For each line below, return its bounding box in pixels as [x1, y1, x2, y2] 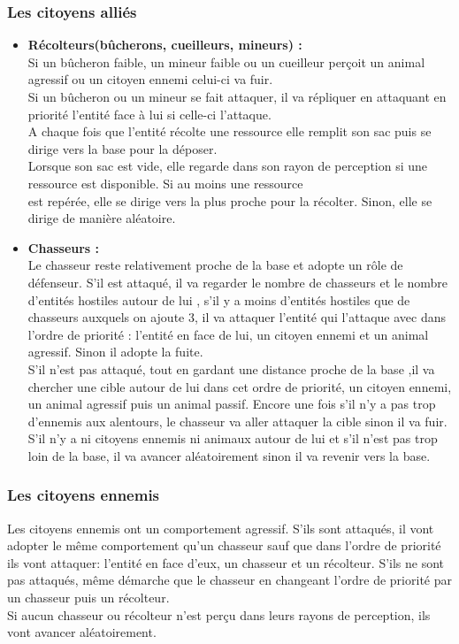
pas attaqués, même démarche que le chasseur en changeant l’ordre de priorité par [7, 571, 452, 589]
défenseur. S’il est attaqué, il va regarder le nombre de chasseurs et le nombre [27, 272, 448, 291]
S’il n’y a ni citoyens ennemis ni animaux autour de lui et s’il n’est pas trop [27, 429, 438, 448]
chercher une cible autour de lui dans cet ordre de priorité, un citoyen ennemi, [27, 377, 452, 395]
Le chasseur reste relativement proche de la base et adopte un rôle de [27, 256, 403, 274]
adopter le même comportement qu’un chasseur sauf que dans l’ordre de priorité [7, 536, 441, 555]
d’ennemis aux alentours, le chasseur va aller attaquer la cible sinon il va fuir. [27, 411, 448, 430]
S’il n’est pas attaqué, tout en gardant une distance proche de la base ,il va [27, 359, 435, 378]
